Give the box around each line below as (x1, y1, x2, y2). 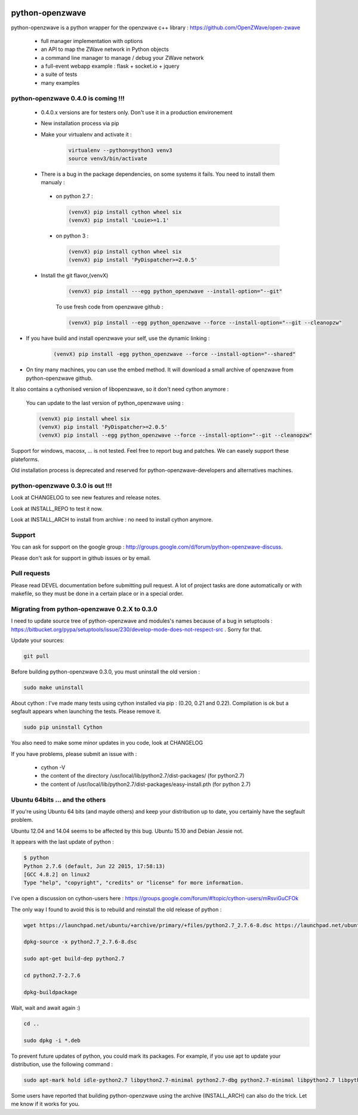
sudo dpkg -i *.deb (23, 1037, 81, 1044)
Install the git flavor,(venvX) (41, 272, 109, 279)
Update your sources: (11, 636, 65, 644)
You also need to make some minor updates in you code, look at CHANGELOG (11, 739, 203, 747)
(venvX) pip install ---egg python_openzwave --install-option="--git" (68, 288, 283, 295)
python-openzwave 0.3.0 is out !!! (11, 482, 112, 490)
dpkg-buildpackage (23, 989, 78, 995)
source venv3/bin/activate (68, 155, 147, 162)
